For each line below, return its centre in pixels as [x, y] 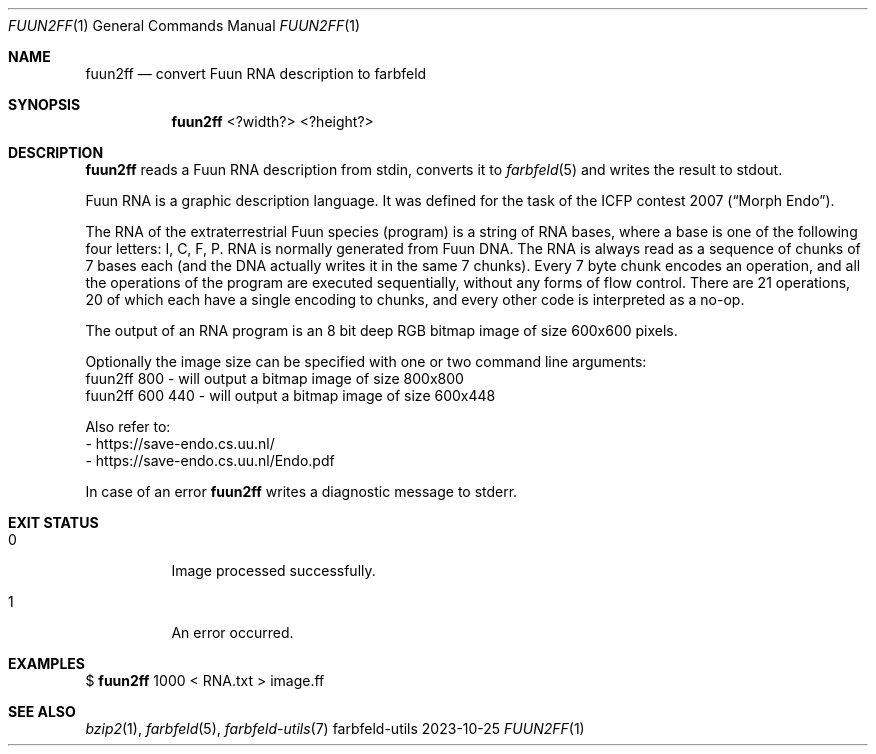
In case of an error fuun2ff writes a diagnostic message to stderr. [301, 491]
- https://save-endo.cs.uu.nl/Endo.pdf [210, 460]
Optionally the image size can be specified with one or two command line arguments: [366, 361]
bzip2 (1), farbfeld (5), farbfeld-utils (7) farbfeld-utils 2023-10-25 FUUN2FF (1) [335, 728]
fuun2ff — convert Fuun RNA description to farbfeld [256, 73]
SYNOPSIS [44, 104]
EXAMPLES [46, 663]
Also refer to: [128, 426]
